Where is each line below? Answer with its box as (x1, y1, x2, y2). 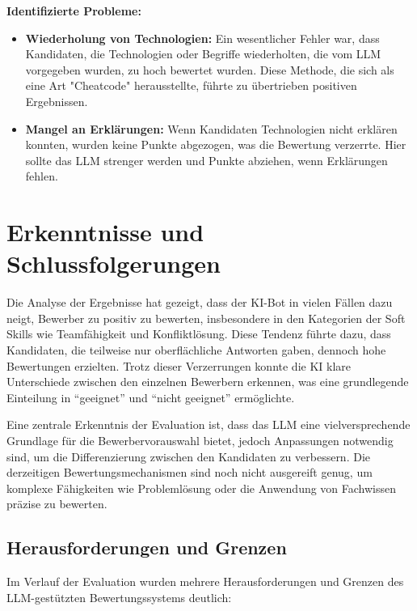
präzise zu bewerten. (6, 495, 107, 512)
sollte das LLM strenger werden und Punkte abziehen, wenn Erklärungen (25, 151, 388, 168)
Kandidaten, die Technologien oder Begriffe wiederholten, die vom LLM (25, 45, 381, 62)
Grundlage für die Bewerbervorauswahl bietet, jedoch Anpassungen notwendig (6, 432, 394, 448)
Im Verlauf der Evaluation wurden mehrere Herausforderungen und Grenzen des (6, 573, 404, 590)
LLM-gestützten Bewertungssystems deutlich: (6, 588, 232, 605)
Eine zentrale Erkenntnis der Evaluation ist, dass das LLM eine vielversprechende (6, 416, 411, 433)
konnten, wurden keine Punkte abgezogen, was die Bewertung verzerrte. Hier (25, 136, 406, 153)
